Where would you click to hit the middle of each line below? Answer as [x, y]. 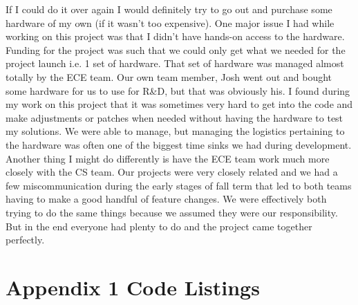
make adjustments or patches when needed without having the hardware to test [175, 117]
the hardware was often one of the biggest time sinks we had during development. [179, 144]
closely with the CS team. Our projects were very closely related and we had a [172, 172]
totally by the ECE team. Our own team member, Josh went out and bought [169, 76]
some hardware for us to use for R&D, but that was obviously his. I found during [178, 90]
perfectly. [25, 240]
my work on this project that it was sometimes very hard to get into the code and [179, 104]
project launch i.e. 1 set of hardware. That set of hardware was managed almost [175, 63]
